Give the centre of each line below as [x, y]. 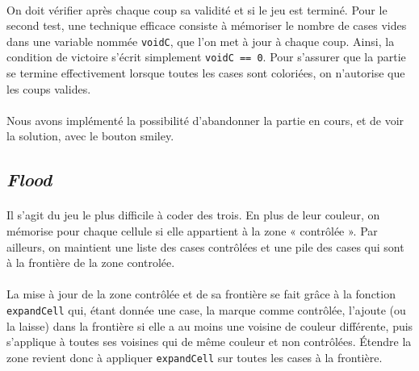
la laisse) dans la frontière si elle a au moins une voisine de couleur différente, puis [210, 325]
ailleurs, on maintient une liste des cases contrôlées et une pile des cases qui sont [205, 246]
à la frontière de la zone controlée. [91, 263]
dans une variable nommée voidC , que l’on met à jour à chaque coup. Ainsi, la [201, 41]
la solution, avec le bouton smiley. [90, 136]
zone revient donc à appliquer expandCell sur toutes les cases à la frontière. [195, 357]
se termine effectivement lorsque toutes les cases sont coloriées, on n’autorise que [206, 73]
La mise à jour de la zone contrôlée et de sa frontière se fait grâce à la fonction [201, 294]
